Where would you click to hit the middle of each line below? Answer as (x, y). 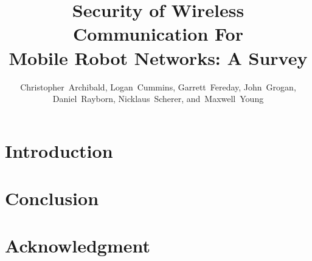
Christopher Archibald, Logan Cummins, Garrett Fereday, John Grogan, (158, 86)
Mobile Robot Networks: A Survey (158, 57)
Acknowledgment (78, 246)
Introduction (59, 150)
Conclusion (52, 198)
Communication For (158, 34)
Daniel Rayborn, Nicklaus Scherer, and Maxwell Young (158, 99)
